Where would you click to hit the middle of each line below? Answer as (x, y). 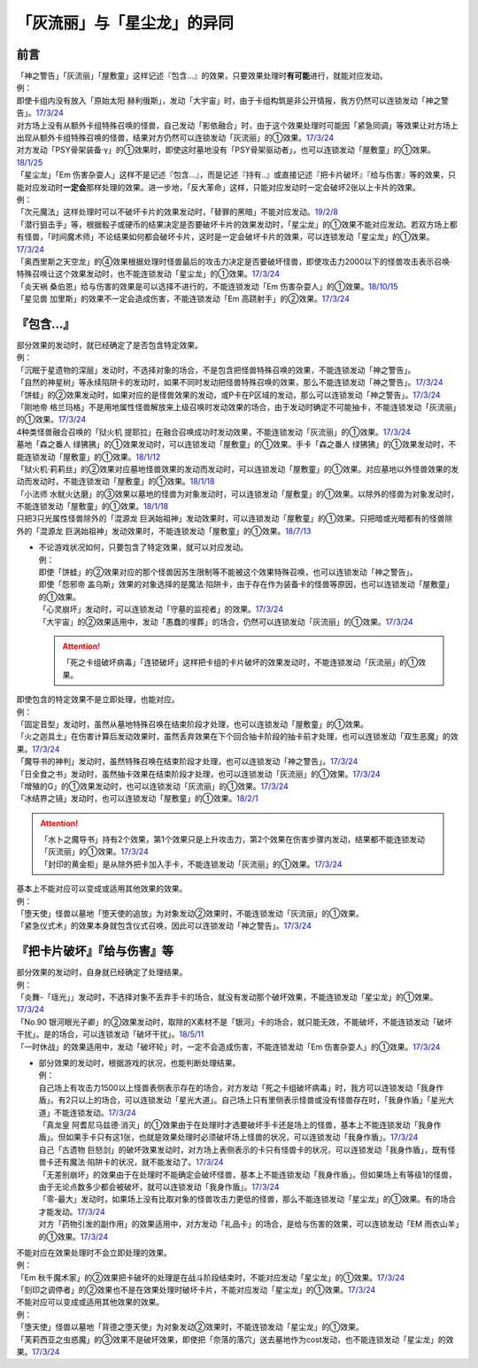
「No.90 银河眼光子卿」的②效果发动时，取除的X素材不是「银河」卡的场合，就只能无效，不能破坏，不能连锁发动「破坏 (235, 1022)
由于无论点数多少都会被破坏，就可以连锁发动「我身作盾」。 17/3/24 (159, 1186)
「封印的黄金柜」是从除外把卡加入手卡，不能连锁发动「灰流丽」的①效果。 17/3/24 (191, 864)
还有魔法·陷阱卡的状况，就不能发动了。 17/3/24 (139, 1162)
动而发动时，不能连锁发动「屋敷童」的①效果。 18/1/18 (116, 482)
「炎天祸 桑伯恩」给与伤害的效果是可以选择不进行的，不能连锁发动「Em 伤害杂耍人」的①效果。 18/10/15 (207, 286)
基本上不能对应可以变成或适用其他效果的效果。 (102, 889)
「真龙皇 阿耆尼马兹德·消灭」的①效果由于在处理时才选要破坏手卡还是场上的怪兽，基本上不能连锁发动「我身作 (240, 1125)
